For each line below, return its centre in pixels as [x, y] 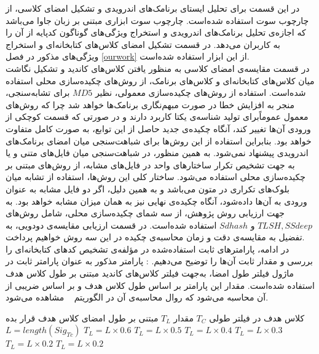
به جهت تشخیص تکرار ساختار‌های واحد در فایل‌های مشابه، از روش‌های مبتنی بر [150, 164]
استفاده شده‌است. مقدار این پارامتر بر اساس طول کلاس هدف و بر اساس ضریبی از [160, 285]
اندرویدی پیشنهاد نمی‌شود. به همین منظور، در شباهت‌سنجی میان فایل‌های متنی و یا [157, 153]
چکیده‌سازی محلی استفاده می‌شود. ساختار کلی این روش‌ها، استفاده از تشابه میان [156, 177]
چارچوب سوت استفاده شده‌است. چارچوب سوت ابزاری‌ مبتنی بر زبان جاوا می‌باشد [157, 20]
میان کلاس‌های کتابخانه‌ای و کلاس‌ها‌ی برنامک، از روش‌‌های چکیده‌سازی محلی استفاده [160, 80]
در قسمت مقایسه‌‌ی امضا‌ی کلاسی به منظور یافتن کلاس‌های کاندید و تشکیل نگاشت [158, 68]
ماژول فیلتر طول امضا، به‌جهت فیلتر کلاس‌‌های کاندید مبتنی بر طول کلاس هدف [150, 273]
